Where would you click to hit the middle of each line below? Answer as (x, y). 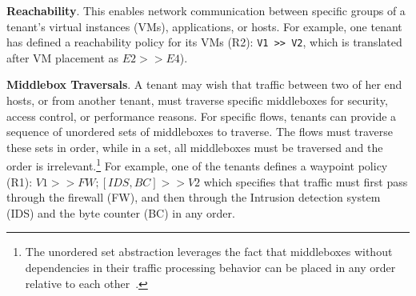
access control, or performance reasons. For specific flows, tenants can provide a (202, 116)
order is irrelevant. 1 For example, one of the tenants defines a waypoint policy (197, 165)
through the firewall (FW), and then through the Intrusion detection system (194, 197)
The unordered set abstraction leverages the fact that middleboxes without (209, 252)
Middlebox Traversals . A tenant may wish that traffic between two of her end (204, 84)
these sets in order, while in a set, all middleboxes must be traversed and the (195, 147)
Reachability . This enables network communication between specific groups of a (206, 10)
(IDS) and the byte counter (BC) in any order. (121, 212)
